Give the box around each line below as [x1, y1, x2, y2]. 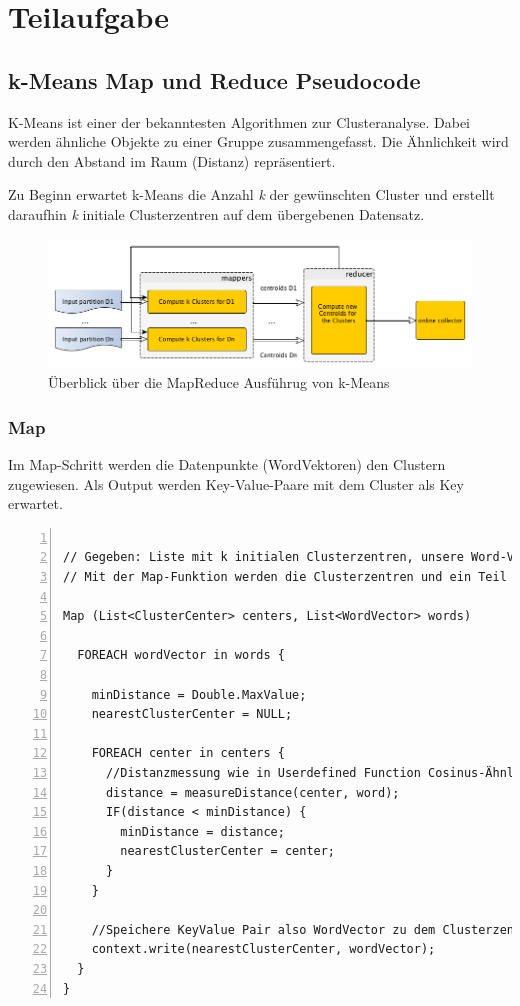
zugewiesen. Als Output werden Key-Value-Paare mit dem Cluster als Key [8, 473, 464, 494]
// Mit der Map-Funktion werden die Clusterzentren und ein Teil [63, 570, 507, 585]
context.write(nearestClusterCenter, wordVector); [91, 942, 436, 957]
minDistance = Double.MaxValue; [91, 687, 307, 702]
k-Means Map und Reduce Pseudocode [8, 64, 421, 95]
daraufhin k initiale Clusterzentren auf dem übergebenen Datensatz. [8, 203, 425, 224]
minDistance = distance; [120, 824, 285, 839]
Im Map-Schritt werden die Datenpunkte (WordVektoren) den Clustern [8, 454, 446, 475]
